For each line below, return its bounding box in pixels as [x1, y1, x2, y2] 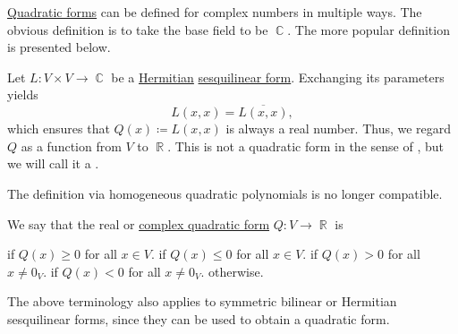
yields [7, 85, 38, 104]
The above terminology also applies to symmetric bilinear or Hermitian [7, 292, 397, 311]
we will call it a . [7, 154, 99, 173]
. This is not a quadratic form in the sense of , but [167, 136, 444, 155]
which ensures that [7, 119, 110, 138]
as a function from [21, 136, 122, 155]
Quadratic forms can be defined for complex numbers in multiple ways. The [7, 3, 422, 21]
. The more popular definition [287, 20, 450, 39]
